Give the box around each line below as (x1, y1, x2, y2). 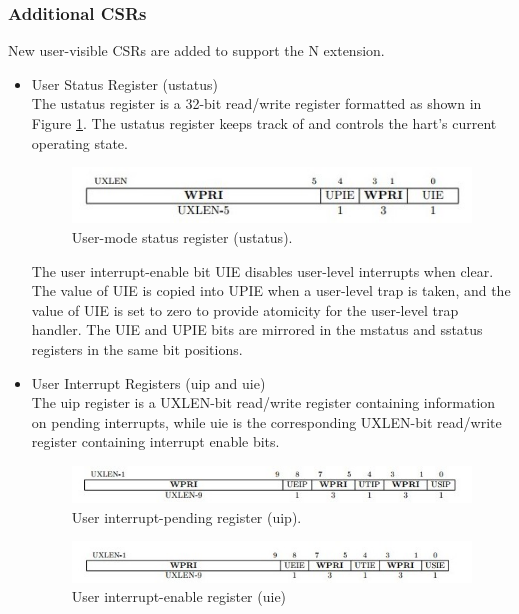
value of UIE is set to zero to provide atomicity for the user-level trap (31, 299, 459, 320)
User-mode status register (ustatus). (71, 227, 293, 248)
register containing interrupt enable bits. (31, 431, 280, 452)
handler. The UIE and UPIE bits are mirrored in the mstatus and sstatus (31, 319, 483, 340)
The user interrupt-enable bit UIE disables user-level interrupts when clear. (31, 260, 494, 281)
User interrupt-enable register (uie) (71, 586, 287, 607)
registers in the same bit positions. (31, 339, 243, 360)
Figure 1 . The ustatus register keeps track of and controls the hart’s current (31, 113, 497, 133)
